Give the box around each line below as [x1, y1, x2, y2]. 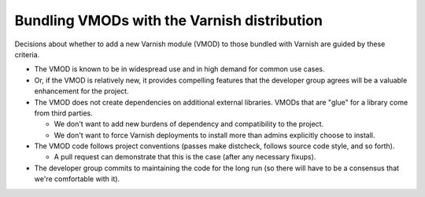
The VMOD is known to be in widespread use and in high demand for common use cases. [34, 64, 326, 74]
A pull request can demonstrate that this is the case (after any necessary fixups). [54, 152, 316, 162]
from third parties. [34, 108, 94, 118]
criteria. [14, 49, 40, 59]
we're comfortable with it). [34, 174, 120, 184]
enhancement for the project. [34, 86, 129, 96]
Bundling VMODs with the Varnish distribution [14, 12, 323, 29]
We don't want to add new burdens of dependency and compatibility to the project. [54, 119, 324, 129]
